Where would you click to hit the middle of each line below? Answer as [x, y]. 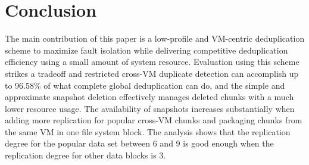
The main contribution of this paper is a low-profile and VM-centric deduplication [155, 38]
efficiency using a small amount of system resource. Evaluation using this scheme [152, 62]
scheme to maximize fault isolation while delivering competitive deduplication [146, 50]
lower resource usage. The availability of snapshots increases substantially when [150, 108]
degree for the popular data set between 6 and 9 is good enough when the [139, 143]
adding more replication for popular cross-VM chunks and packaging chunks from [154, 120]
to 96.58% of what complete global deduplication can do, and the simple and [145, 85]
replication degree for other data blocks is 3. [85, 155]
